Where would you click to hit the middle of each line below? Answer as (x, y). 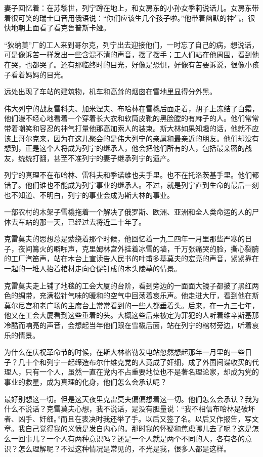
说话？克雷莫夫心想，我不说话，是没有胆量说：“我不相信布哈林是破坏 (140, 409)
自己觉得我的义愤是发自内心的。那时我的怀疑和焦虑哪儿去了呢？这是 (138, 428)
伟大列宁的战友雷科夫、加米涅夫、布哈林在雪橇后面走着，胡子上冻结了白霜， (131, 108)
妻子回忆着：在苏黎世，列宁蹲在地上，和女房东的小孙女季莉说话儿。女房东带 (131, 8)
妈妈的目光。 (46, 74)
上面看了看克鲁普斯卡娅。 (68, 28)
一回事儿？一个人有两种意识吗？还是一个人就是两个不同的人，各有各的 (128, 438)
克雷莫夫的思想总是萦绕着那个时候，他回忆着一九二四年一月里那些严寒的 (124, 239)
